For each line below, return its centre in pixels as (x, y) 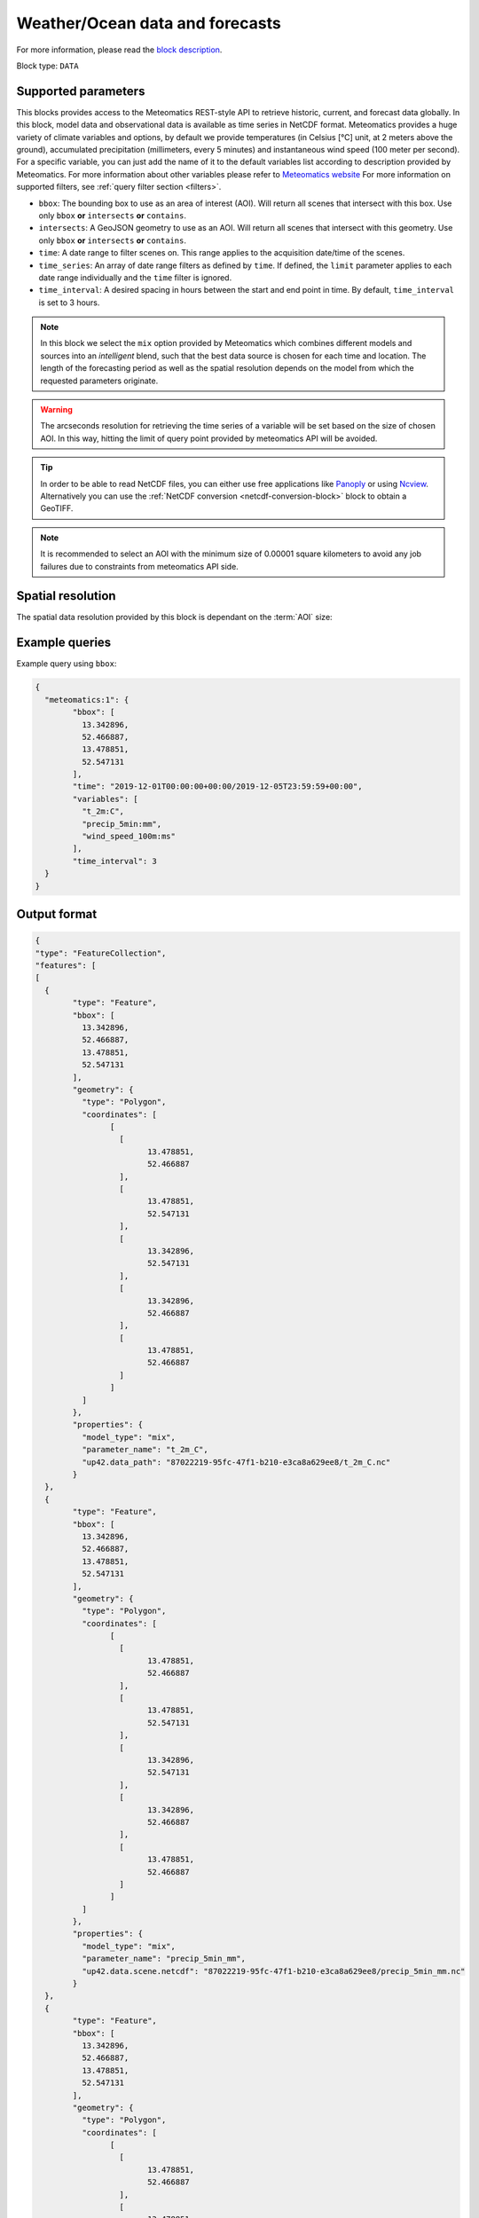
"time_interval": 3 (114, 861)
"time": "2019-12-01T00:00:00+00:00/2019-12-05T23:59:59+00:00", (217, 787)
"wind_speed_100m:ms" (129, 837)
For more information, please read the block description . (119, 50)
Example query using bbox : (67, 664)
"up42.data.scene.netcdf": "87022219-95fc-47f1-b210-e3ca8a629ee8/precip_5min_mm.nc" (273, 1971)
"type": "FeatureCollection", (101, 953)
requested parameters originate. (99, 381)
